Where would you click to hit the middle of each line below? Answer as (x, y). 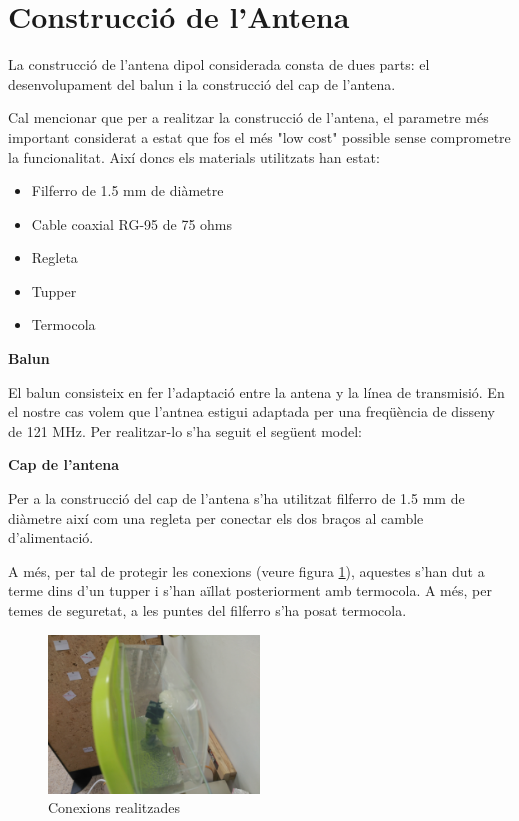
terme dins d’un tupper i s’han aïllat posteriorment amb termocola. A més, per (250, 590)
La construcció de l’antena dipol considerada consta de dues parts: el (219, 64)
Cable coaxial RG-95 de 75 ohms (132, 223)
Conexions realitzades (114, 807)
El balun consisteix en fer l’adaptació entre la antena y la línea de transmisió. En (256, 391)
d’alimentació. (51, 537)
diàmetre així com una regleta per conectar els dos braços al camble (216, 517)
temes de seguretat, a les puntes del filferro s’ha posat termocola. (207, 610)
